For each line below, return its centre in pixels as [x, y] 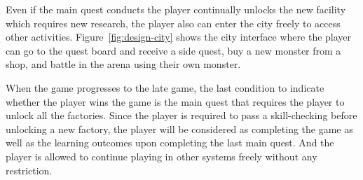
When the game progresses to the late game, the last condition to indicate [165, 87]
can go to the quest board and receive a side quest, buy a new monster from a [173, 50]
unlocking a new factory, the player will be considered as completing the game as [179, 129]
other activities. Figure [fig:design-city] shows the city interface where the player [179, 37]
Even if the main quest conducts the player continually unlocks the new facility [176, 9]
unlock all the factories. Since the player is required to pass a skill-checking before [181, 115]
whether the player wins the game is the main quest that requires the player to [175, 101]
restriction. [29, 170]
